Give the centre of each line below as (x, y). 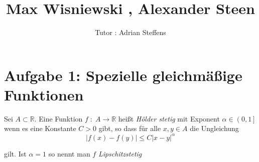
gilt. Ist (15, 153)
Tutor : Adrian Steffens (131, 32)
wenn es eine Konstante (40, 128)
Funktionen (44, 94)
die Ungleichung (214, 128)
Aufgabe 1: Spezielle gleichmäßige (123, 75)
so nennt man (69, 153)
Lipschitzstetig (120, 153)
